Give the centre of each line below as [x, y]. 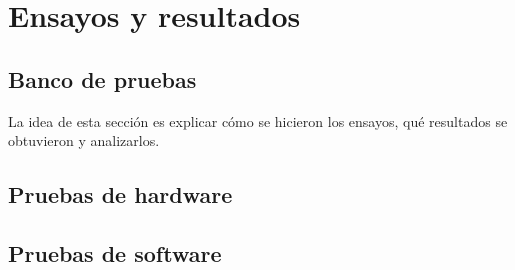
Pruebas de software [115, 252]
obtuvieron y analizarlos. [84, 140]
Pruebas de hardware [120, 194]
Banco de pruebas [102, 78]
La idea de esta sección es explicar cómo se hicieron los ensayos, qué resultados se [258, 120]
